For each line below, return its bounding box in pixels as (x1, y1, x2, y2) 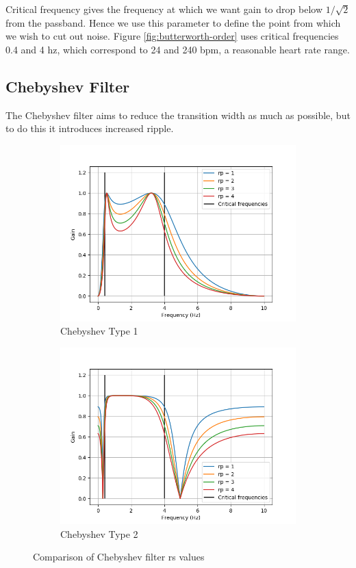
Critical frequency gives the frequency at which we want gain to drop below (5, 2, 322, 16)
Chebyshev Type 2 (60, 526, 138, 541)
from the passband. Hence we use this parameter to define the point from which (5, 15, 341, 29)
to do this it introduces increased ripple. (5, 121, 174, 135)
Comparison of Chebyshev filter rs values (33, 550, 205, 564)
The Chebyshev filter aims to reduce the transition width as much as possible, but (5, 107, 351, 122)
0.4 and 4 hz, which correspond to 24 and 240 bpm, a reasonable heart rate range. (5, 42, 350, 56)
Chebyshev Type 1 (60, 324, 138, 338)
